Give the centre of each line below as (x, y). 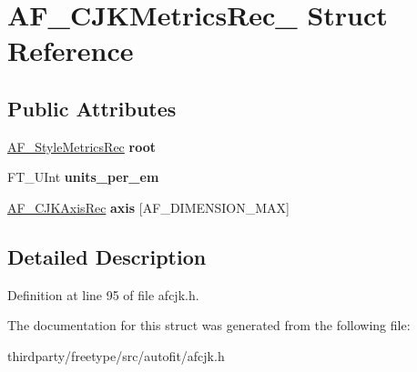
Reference (71, 50)
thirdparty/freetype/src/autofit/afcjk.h (116, 355)
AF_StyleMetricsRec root (81, 146)
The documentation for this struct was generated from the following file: (209, 325)
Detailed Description (107, 256)
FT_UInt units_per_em (83, 177)
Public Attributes (92, 108)
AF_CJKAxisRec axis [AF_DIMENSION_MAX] (148, 207)
